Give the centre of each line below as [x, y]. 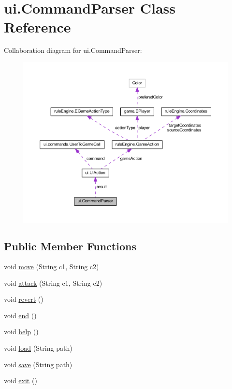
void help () [21, 332]
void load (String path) [38, 348]
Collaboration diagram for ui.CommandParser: [73, 50]
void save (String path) [38, 364]
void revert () [24, 299]
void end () [20, 315]
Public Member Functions [70, 246]
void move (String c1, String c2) [51, 267]
